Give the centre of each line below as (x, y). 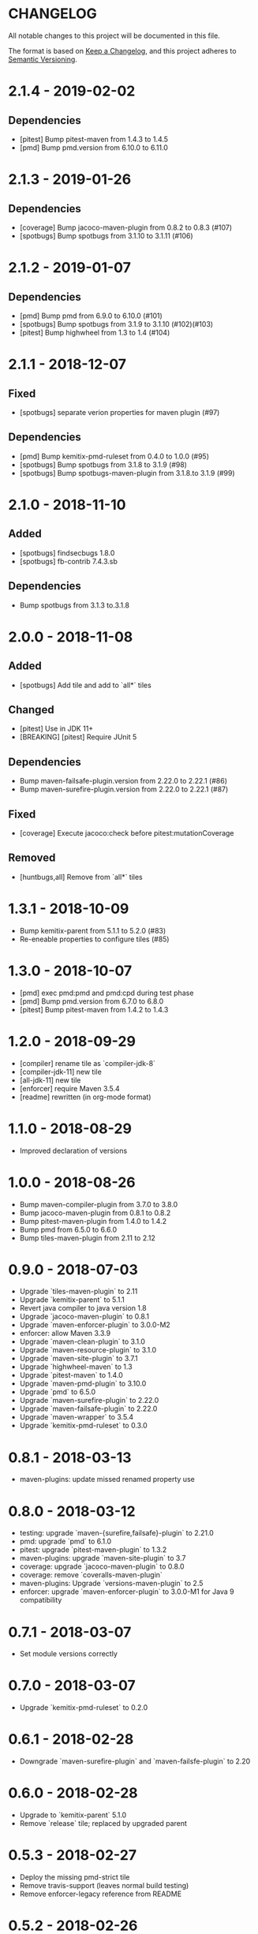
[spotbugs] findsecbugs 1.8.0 (67, 552)
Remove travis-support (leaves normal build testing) (104, 1885)
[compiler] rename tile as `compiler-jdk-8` (88, 1063)
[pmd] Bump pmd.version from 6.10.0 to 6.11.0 (93, 148)
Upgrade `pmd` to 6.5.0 (58, 1392)
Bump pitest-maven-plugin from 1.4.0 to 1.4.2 (93, 1221)
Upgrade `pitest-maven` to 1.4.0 (71, 1375)
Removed (32, 858)
